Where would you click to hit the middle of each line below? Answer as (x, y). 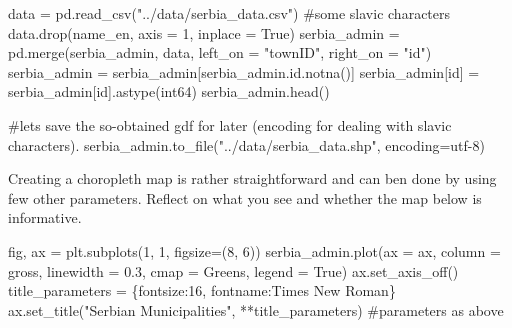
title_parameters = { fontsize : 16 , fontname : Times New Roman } (202, 290)
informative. (45, 217)
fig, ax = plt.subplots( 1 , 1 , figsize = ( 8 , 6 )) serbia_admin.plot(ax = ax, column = (254, 250)
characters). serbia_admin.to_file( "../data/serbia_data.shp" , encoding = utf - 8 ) (246, 144)
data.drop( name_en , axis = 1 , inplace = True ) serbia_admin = (204, 32)
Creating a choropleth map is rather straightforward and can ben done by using (252, 178)
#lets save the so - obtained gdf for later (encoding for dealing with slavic (230, 124)
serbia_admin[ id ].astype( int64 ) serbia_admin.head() (169, 91)
